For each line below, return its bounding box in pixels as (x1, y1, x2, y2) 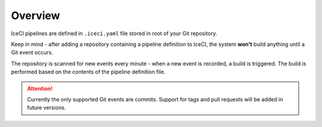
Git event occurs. (11, 49, 54, 56)
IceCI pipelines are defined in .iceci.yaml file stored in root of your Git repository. (11, 30, 218, 37)
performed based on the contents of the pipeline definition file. (11, 69, 166, 76)
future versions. (27, 104, 66, 111)
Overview (11, 9, 60, 22)
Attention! (27, 85, 53, 92)
